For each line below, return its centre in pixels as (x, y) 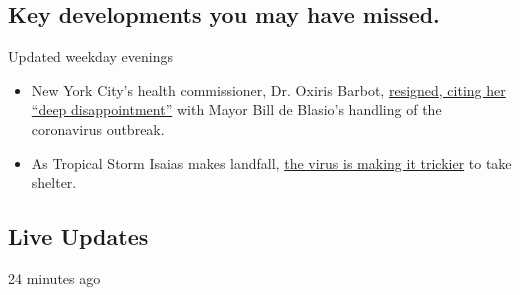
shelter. (54, 182)
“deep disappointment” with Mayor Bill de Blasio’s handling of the (236, 109)
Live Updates (78, 236)
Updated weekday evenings (90, 56)
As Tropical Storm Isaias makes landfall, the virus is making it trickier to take (271, 162)
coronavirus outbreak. (98, 128)
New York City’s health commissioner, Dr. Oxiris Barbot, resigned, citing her (268, 89)
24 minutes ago (54, 277)
